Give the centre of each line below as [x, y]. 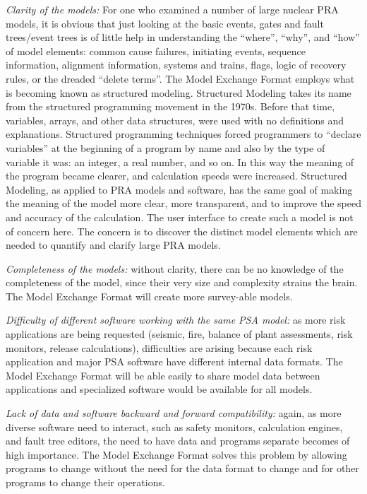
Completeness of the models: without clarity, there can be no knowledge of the [175, 268]
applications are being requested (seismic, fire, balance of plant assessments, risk [179, 334]
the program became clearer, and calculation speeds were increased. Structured [176, 176]
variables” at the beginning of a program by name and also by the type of [166, 147]
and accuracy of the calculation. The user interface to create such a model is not [180, 217]
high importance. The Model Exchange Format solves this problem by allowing [176, 454]
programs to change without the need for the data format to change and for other [182, 468]
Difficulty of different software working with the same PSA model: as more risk [176, 320]
